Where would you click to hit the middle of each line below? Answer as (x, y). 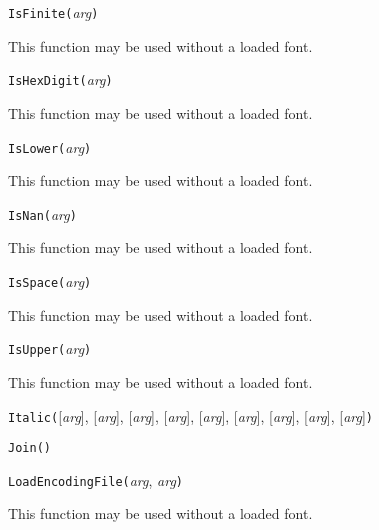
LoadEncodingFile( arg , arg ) (96, 479)
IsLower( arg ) (50, 146)
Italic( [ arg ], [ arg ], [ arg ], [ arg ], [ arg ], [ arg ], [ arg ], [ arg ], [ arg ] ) (191, 415)
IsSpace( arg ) (50, 281)
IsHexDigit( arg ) (60, 79)
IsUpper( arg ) (50, 348)
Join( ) (29, 448)
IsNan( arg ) (42, 213)
